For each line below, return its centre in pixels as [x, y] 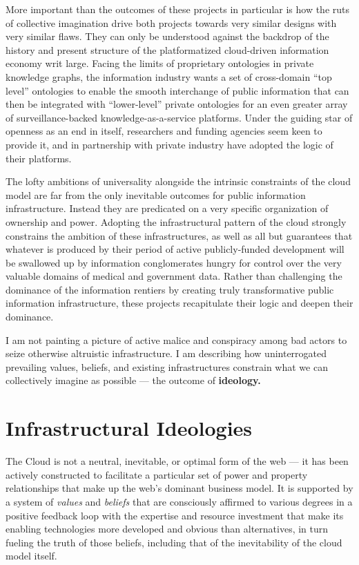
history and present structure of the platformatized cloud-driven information [167, 49]
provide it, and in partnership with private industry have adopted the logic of [169, 144]
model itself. [31, 556]
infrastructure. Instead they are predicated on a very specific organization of [167, 208]
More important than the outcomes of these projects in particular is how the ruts [178, 9]
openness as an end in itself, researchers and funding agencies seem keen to [164, 131]
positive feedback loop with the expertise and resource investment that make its [175, 515]
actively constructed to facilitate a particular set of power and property [157, 474]
